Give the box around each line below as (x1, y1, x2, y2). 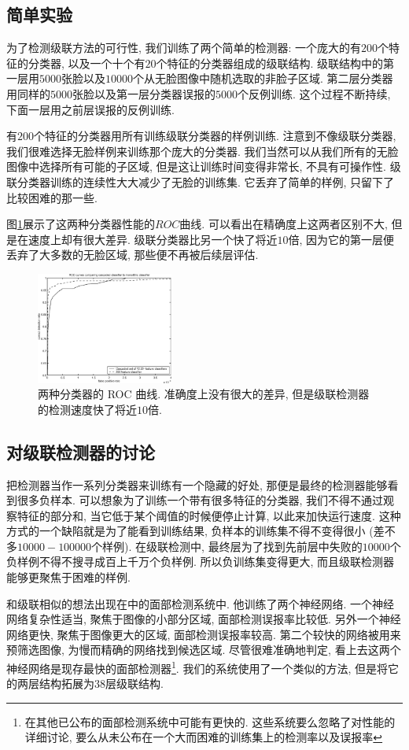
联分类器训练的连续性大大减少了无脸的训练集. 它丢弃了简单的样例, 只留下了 (6, 173, 395, 190)
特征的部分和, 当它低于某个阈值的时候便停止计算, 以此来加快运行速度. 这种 (17, 507, 401, 523)
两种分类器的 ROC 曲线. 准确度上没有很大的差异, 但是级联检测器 (38, 386, 370, 402)
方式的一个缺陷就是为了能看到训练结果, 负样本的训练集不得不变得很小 (6, 523, 366, 539)
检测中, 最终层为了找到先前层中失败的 (168, 538, 363, 554)
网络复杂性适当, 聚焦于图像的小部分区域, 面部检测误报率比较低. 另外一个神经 (6, 611, 401, 627)
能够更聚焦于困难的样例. (6, 569, 131, 586)
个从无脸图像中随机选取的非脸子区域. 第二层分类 (133, 70, 382, 87)
